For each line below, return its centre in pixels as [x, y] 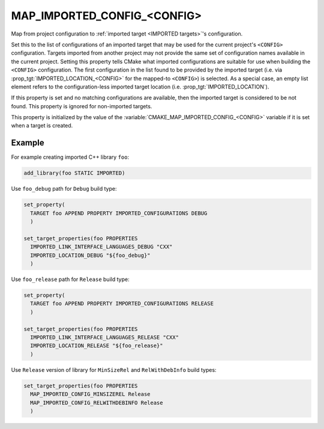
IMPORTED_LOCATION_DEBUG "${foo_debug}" [90, 255]
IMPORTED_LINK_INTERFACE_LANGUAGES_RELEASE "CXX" [105, 337]
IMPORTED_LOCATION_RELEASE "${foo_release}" [97, 346]
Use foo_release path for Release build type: [70, 279]
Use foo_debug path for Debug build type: [64, 189]
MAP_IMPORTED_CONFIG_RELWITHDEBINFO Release [97, 403]
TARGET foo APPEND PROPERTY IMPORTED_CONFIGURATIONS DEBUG [119, 213]
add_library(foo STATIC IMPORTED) [74, 173]
